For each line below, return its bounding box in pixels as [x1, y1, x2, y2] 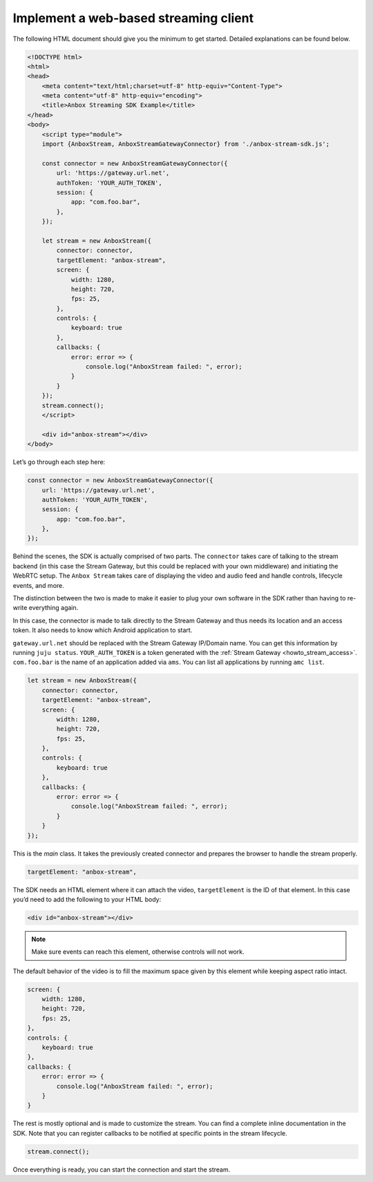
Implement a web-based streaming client [12, 10, 254, 26]
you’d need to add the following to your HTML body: [12, 895, 162, 903]
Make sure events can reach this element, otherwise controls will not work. [31, 948, 245, 956]
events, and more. [12, 581, 65, 589]
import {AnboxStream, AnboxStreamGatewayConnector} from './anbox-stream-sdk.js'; [41, 140, 330, 148]
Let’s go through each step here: [12, 458, 106, 466]
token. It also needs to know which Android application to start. [12, 626, 193, 634]
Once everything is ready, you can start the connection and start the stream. [12, 1165, 231, 1174]
